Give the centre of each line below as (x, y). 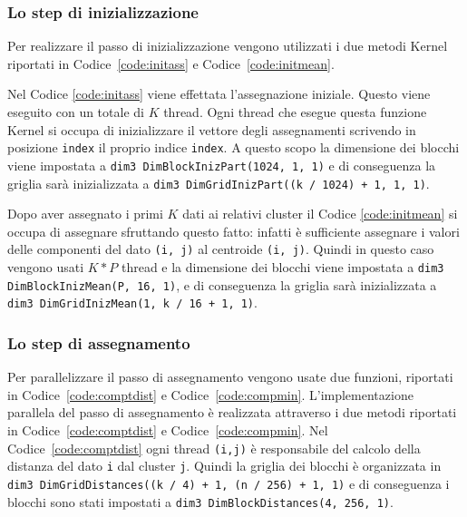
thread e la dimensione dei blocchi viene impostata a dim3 (282, 267)
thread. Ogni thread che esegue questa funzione (295, 112)
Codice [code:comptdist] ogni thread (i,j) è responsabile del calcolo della (214, 448)
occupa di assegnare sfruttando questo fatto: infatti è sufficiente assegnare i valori (233, 231)
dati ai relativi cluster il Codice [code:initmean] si (320, 214)
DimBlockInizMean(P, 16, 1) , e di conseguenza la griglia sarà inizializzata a (222, 284)
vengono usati (46, 267)
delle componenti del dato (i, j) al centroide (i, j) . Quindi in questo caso (221, 249)
